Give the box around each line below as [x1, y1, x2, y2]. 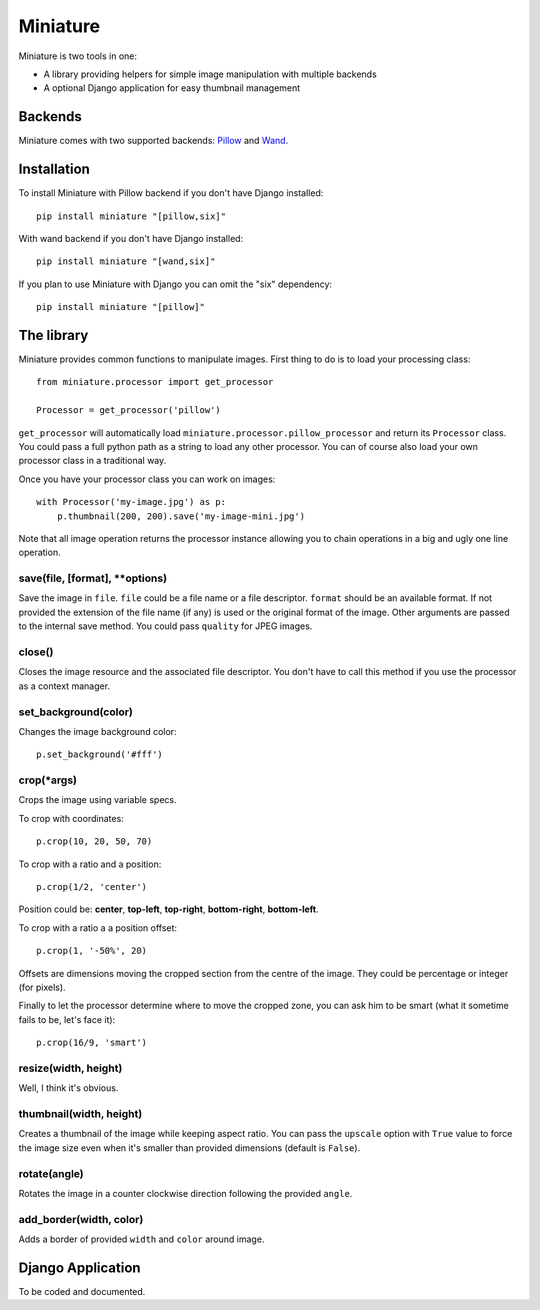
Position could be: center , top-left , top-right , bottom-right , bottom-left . [18, 903, 319, 915]
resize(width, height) [18, 1061, 123, 1075]
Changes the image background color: [18, 725, 177, 737]
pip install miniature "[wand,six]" [36, 256, 216, 267]
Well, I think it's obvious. [18, 1082, 119, 1094]
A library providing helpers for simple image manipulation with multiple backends [43, 68, 377, 80]
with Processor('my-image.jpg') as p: [36, 496, 227, 508]
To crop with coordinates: [18, 812, 124, 824]
